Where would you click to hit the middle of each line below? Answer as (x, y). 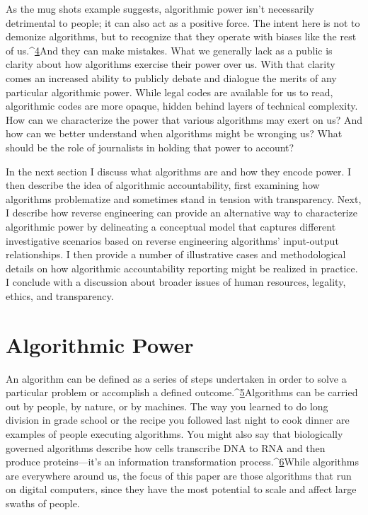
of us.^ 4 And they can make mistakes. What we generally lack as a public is (169, 50)
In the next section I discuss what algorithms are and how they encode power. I (179, 171)
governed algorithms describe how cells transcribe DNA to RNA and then (166, 447)
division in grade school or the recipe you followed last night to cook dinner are (178, 420)
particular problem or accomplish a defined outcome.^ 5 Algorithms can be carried (182, 392)
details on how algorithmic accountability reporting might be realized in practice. (182, 268)
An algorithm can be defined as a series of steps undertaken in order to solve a (176, 378)
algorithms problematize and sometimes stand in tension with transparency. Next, (184, 198)
